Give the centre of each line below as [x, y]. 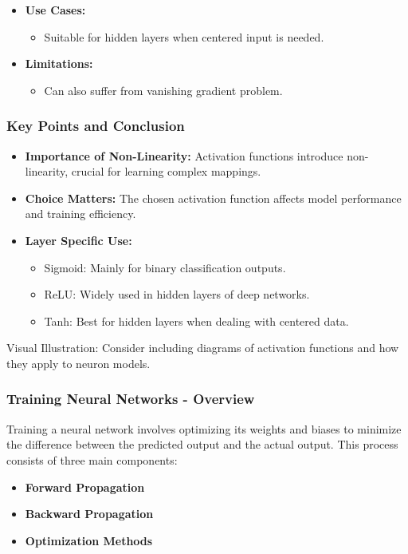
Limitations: [59, 63]
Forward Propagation [85, 487]
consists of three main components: [92, 459]
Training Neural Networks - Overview [131, 399]
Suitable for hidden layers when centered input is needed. [184, 36]
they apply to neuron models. [78, 363]
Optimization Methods [89, 540]
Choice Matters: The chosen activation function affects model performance [213, 198]
